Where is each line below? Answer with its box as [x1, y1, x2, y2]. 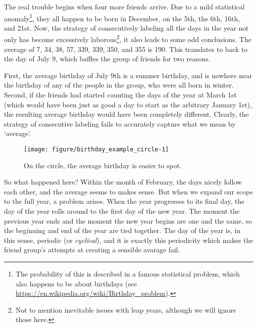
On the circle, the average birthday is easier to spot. [24, 160, 182, 170]
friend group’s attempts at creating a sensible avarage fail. [4, 244, 180, 255]
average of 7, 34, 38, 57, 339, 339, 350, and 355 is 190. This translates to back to [4, 44, 248, 54]
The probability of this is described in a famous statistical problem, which [15, 269, 240, 279]
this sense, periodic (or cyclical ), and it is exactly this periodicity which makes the [4, 234, 253, 245]
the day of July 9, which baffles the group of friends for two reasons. [4, 53, 211, 64]
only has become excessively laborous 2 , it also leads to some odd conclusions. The [4, 33, 252, 45]
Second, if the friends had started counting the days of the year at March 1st [4, 90, 237, 100]
